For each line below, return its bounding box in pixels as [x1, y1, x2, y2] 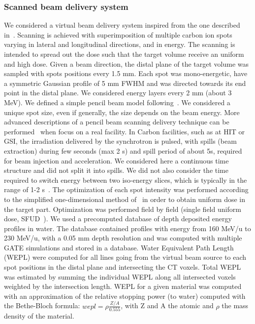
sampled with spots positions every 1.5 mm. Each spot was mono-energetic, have [4, 68, 248, 79]
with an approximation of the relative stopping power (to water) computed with [4, 290, 246, 301]
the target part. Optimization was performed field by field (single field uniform [4, 203, 241, 214]
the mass [222, 300, 249, 311]
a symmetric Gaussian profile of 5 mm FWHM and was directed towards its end [4, 78, 246, 88]
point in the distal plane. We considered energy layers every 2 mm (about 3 [4, 87, 232, 98]
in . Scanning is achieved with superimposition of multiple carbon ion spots [4, 29, 232, 40]
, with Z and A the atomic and [121, 300, 214, 311]
